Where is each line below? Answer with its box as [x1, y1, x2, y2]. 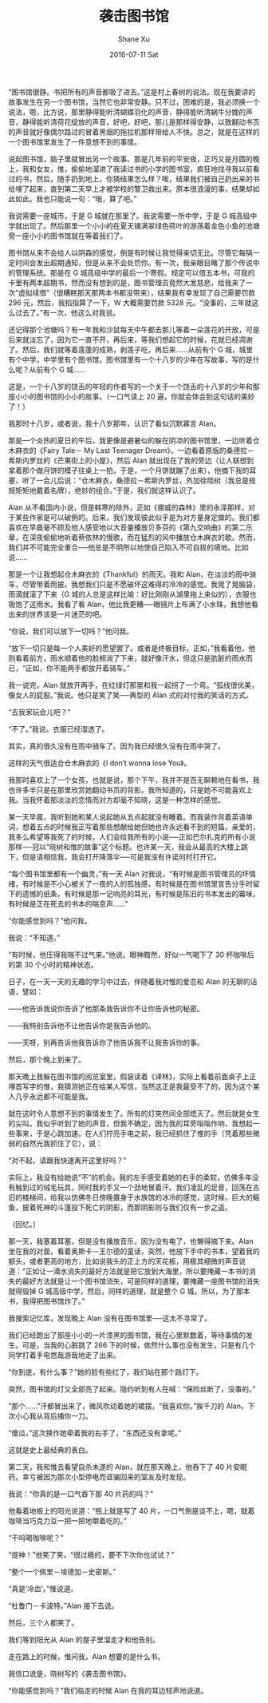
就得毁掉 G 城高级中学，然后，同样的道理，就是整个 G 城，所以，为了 [8, 1286, 237, 1296]
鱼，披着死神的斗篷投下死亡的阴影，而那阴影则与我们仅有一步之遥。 [8, 1202, 232, 1212]
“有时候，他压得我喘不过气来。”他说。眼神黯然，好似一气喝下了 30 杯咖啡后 [8, 950, 254, 959]
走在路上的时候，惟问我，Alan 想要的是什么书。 [8, 1651, 165, 1661]
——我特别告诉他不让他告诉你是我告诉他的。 [8, 1020, 156, 1030]
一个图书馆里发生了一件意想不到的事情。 [8, 137, 141, 146]
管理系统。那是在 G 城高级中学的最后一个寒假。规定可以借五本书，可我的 [14, 268, 255, 277]
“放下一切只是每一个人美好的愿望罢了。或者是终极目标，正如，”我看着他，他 [8, 643, 256, 653]
